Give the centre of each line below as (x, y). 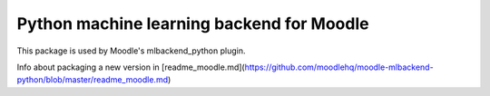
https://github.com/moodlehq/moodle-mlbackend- (339, 67)
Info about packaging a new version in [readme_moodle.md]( (131, 67)
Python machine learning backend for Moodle (193, 24)
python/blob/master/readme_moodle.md (92, 80)
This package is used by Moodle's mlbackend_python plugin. (131, 51)
